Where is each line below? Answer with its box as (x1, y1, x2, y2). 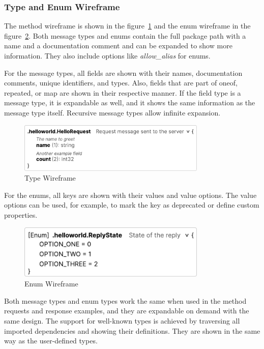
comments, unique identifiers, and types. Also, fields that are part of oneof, (4, 77, 238, 88)
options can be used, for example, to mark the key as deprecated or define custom (4, 199, 259, 210)
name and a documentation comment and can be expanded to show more (4, 40, 232, 51)
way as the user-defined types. (4, 335, 98, 346)
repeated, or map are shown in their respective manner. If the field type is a (4, 87, 241, 98)
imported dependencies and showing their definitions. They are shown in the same (4, 325, 260, 336)
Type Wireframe (24, 172, 76, 183)
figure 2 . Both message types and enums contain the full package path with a (4, 30, 246, 41)
